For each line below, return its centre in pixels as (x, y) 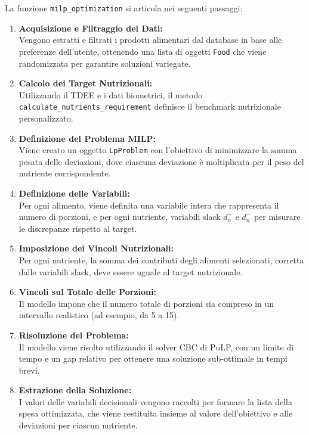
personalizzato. (46, 118)
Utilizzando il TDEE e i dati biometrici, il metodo (111, 94)
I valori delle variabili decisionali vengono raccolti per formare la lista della (155, 401)
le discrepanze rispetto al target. (78, 228)
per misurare (277, 217)
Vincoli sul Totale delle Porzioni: (87, 292)
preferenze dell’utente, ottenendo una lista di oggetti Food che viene (143, 51)
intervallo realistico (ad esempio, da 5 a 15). (99, 315)
